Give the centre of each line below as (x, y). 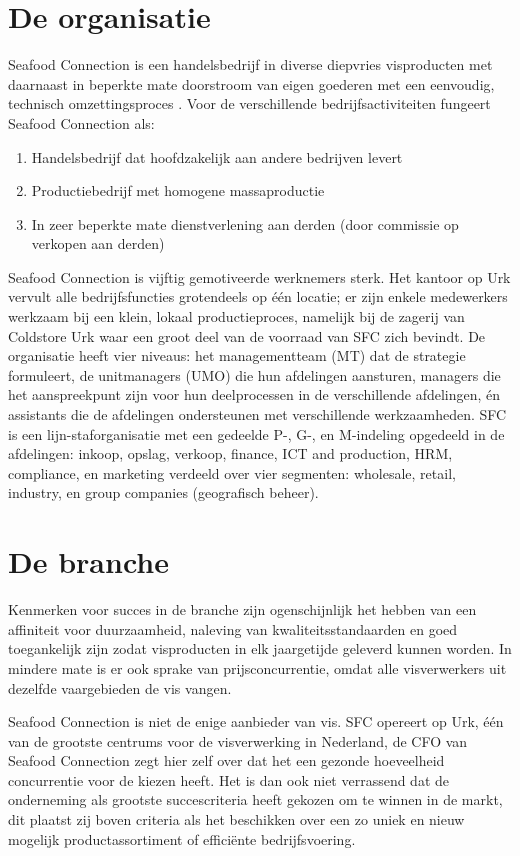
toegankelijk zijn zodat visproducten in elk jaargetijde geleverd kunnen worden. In (260, 648)
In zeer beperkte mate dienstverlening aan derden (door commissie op (245, 223)
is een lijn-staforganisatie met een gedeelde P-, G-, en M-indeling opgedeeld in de (256, 433)
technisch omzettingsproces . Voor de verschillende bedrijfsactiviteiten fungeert (249, 103)
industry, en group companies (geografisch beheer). (163, 492)
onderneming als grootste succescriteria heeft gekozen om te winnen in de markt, (255, 799)
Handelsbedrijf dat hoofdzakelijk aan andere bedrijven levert (217, 156)
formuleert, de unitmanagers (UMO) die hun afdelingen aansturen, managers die (254, 374)
